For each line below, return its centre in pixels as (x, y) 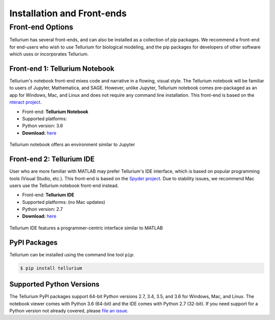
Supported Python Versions (54, 285)
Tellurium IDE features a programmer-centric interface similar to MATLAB (86, 228)
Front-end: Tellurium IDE (48, 195)
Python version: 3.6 (43, 126)
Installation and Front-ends (68, 13)
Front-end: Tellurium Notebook (55, 112)
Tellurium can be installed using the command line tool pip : (72, 254)
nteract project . (25, 102)
